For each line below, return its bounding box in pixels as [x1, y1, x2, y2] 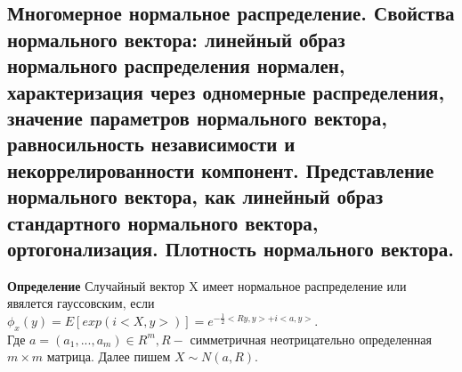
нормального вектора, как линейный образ [7, 182, 384, 210]
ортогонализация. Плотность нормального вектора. [7, 234, 454, 262]
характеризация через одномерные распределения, [7, 77, 445, 105]
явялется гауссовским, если [7, 294, 155, 312]
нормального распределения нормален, [7, 52, 345, 79]
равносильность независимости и [7, 130, 296, 158]
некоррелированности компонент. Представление [7, 156, 434, 183]
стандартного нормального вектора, [7, 208, 319, 236]
